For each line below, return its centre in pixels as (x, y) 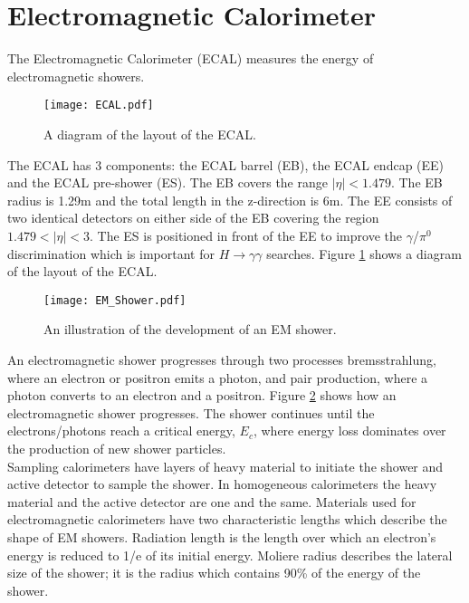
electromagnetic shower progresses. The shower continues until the (191, 412)
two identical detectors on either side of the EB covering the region (193, 218)
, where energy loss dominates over (349, 431)
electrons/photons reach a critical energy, (121, 431)
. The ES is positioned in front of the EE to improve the (245, 235)
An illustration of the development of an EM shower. (190, 329)
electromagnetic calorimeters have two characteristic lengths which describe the (227, 519)
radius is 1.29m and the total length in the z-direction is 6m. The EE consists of (230, 200)
